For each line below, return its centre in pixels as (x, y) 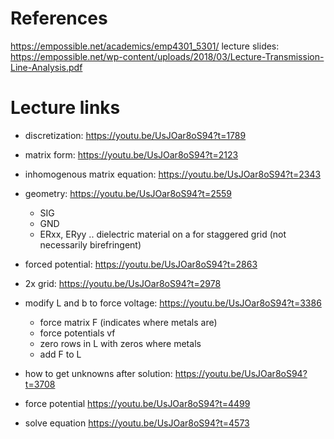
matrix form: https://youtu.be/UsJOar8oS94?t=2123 (131, 154)
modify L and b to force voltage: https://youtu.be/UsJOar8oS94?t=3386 (173, 303)
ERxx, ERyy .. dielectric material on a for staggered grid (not (163, 234)
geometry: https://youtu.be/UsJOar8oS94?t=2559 (128, 193)
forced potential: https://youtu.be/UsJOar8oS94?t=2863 (141, 264)
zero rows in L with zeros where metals (120, 343)
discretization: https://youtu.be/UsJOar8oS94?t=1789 (135, 135)
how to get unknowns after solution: (98, 373)
